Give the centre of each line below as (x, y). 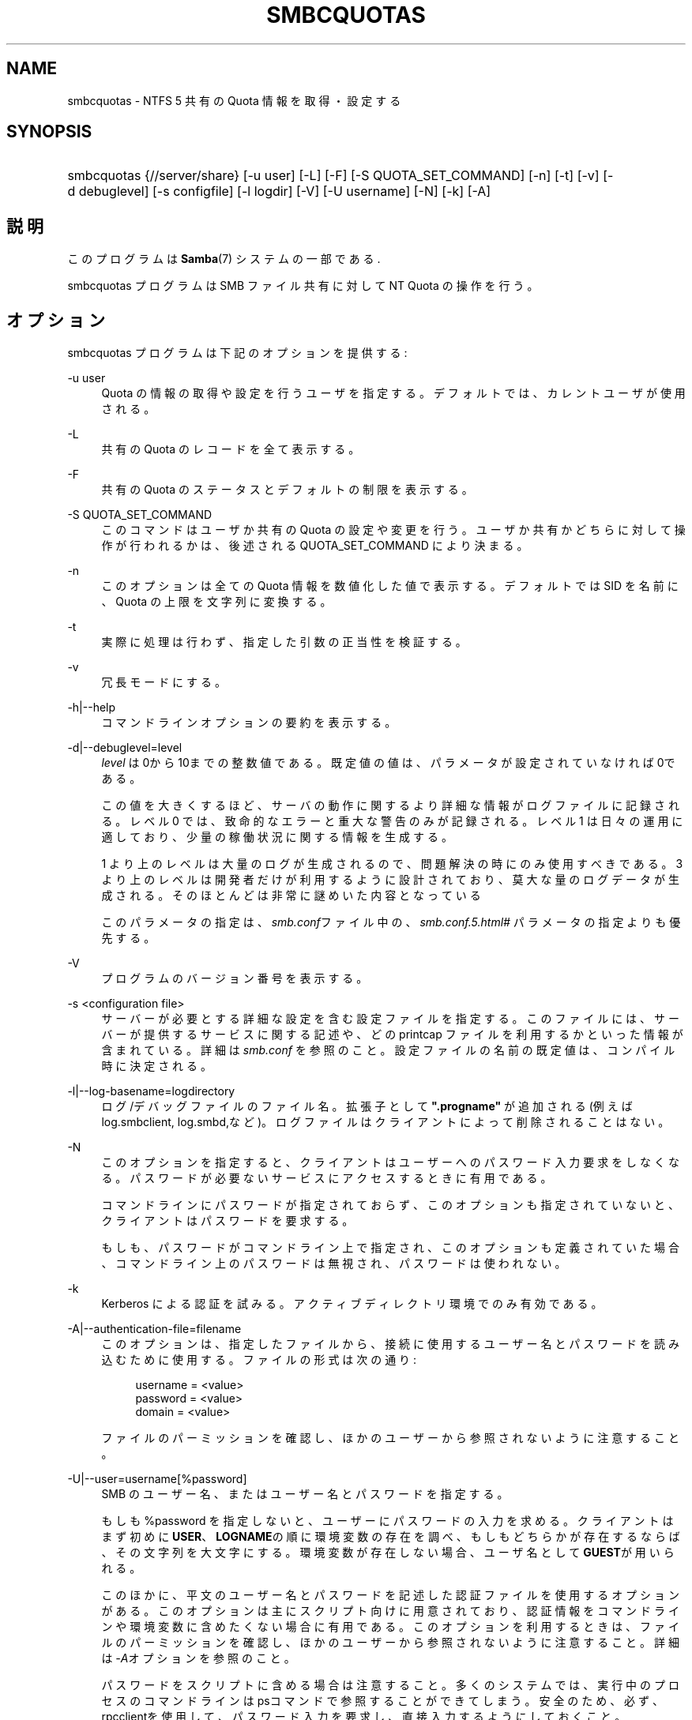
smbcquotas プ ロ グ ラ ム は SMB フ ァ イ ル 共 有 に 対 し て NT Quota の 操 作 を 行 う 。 (303, 286)
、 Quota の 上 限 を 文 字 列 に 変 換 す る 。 (216, 602)
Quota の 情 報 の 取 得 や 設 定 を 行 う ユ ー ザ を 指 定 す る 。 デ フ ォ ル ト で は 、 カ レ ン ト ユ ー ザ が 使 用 (393, 393)
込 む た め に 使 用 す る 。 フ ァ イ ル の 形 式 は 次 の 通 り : (259, 1360)
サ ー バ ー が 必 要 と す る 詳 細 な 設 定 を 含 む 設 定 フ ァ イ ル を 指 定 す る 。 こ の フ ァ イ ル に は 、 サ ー (390, 1019)
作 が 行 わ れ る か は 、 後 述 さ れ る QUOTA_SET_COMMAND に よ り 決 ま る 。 (315, 546)
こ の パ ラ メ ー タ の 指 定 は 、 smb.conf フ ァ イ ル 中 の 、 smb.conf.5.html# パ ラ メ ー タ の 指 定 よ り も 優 (391, 922)
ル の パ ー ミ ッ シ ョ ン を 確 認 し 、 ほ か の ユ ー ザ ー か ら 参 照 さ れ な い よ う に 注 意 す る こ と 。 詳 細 (390, 1643)
